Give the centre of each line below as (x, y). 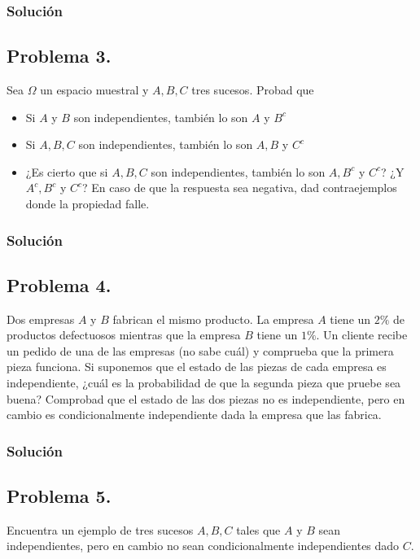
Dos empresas (41, 319)
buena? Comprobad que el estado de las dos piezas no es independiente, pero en (206, 398)
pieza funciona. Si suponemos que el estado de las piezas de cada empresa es (197, 367)
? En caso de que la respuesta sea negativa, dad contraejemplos (240, 188)
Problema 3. (59, 56)
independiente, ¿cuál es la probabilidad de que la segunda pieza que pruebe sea (204, 383)
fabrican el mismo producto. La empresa (213, 319)
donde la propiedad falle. (87, 204)
